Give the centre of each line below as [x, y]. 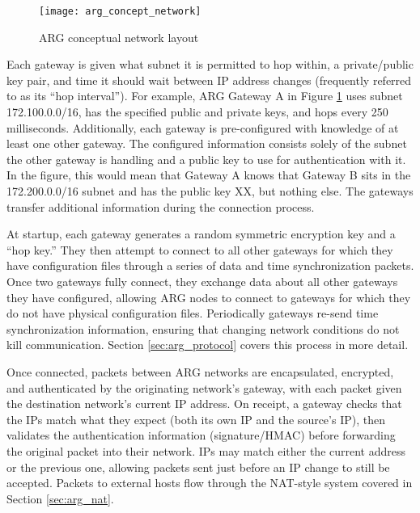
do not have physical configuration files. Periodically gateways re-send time [193, 313]
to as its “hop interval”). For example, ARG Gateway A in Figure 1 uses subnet [205, 96]
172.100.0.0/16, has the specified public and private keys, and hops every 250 [197, 112]
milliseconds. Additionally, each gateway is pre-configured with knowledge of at [203, 127]
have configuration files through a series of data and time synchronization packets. [210, 265]
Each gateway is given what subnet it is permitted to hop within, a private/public [210, 64]
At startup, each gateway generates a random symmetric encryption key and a [201, 234]
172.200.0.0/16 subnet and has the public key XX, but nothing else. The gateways [210, 191]
